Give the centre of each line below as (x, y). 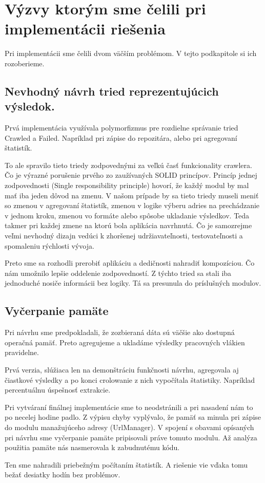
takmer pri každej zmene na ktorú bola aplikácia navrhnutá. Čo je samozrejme (128, 225)
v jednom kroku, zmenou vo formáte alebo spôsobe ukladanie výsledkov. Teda (127, 215)
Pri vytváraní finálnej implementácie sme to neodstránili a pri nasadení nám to (129, 407)
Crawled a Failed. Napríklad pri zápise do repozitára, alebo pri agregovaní (121, 137)
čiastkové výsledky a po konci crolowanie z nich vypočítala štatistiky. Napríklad (130, 379)
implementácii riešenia (85, 29)
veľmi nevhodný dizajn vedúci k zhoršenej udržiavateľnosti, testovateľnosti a (124, 236)
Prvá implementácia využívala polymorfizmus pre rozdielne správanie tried (121, 128)
